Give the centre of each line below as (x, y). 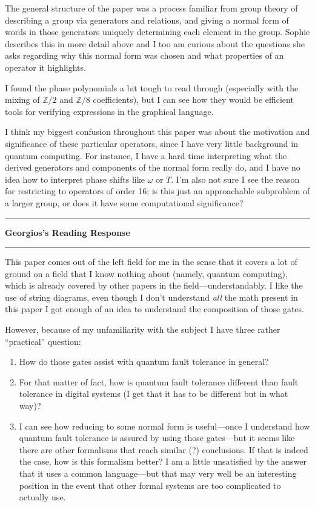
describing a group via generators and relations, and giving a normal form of (147, 20)
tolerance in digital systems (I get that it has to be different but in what (154, 394)
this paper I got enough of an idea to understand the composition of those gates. (154, 309)
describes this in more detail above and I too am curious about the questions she (155, 43)
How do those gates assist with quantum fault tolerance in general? (144, 361)
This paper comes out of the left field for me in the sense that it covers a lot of (151, 262)
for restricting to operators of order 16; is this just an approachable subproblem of (157, 191)
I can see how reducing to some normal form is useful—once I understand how (164, 426)
